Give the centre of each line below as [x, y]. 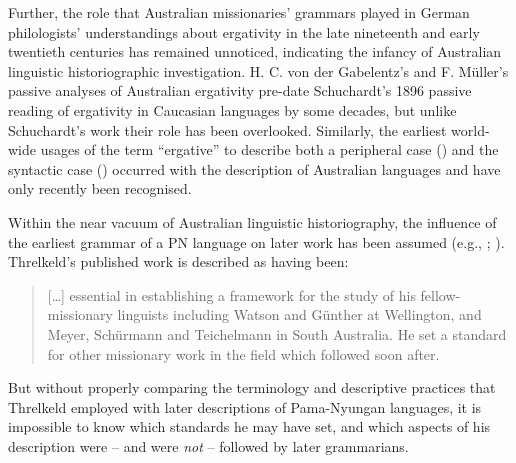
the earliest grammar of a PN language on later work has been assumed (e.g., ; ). [256, 241]
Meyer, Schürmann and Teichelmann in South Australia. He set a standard [277, 333]
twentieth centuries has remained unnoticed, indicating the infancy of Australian [255, 51]
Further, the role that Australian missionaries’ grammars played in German [239, 12]
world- [470, 129]
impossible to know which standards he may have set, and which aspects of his [249, 426]
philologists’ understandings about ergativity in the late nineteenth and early [244, 31]
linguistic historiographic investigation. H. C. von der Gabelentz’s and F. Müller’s [258, 70]
